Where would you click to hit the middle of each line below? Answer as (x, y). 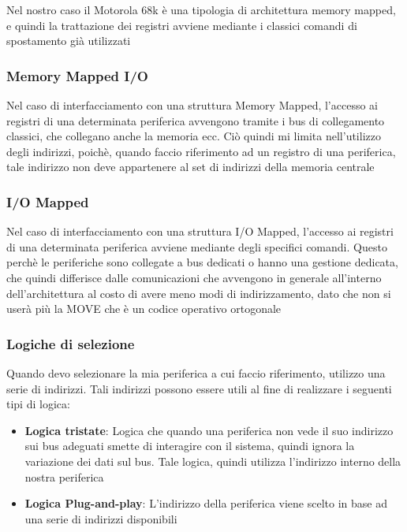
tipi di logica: (38, 404)
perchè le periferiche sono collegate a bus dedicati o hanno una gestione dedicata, (202, 262)
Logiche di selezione (71, 343)
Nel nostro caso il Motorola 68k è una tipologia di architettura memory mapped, (201, 9)
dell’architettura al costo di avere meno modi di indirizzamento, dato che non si (199, 293)
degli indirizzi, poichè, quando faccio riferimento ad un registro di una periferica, (201, 151)
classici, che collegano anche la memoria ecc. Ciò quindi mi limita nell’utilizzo (194, 136)
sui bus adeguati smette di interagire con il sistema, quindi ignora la (190, 446)
